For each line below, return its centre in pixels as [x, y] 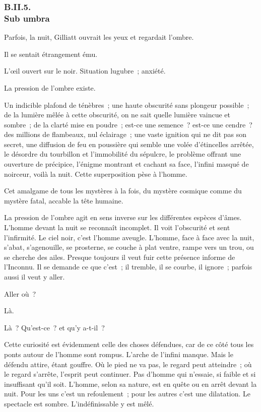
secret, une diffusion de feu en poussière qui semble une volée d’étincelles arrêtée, [129, 144]
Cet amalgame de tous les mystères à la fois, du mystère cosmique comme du [123, 191]
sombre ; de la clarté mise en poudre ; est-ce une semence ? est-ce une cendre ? [128, 124]
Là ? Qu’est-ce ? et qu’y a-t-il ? [54, 327]
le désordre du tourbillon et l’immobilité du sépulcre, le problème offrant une [123, 154]
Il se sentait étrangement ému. [51, 54]
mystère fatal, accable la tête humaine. [64, 200]
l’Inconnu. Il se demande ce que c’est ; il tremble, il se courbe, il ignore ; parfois [128, 267]
